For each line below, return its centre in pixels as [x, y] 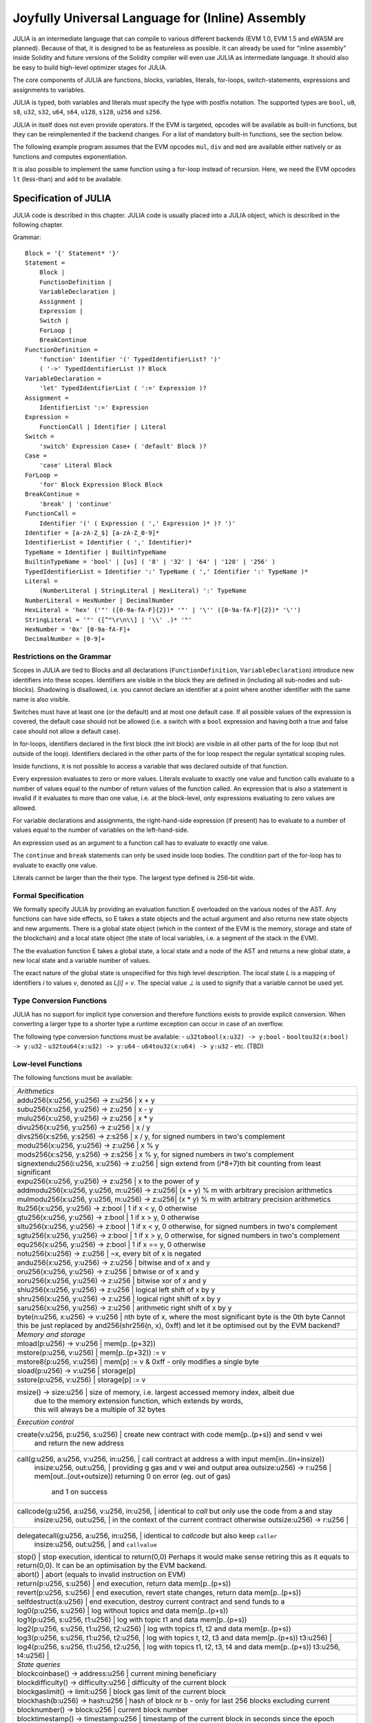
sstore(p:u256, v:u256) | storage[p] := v [81, 1380]
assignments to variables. [49, 90]
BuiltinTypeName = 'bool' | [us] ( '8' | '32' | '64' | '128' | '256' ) [150, 562]
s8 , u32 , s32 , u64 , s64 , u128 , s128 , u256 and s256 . [87, 112]
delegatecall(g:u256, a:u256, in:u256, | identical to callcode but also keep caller [147, 1536]
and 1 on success [80, 1491]
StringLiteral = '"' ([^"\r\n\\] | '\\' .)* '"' [108, 620]
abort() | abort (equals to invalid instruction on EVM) [101, 1574]
